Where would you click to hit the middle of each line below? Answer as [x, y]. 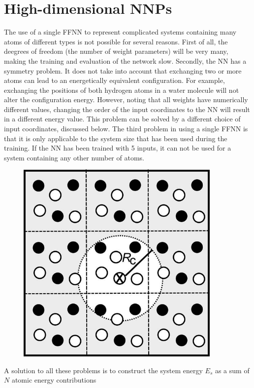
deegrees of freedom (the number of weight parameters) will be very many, [116, 51]
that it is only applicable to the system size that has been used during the [116, 138]
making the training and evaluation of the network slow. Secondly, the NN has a [125, 60]
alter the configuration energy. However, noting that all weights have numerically [126, 99]
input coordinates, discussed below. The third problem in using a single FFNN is [126, 129]
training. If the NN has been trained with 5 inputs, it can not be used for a [118, 148]
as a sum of [232, 370]
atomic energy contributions [54, 380]
